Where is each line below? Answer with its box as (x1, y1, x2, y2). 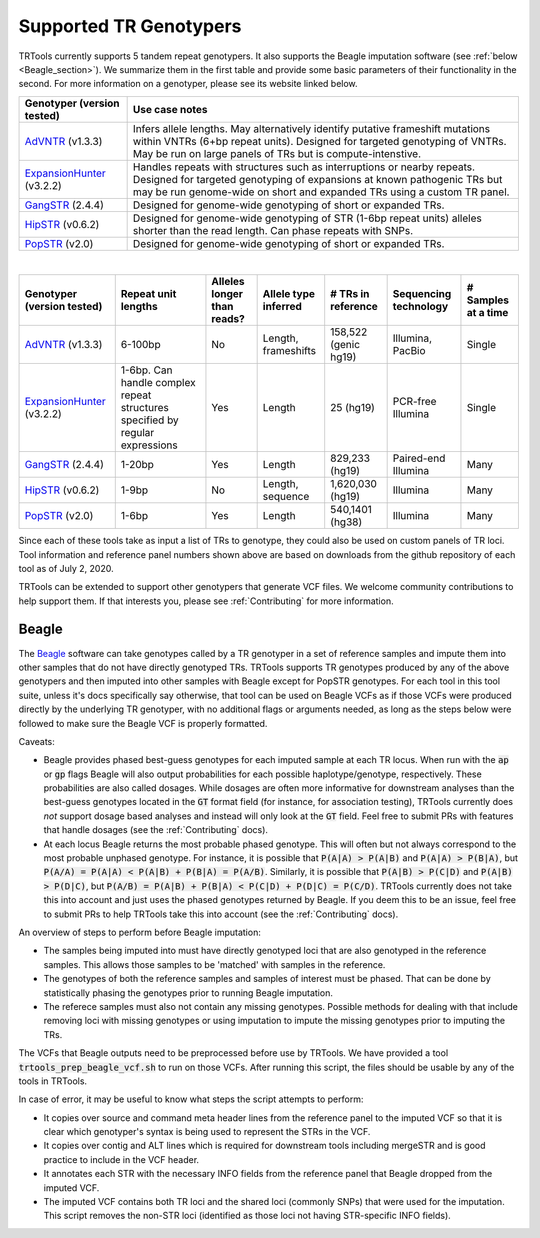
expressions (120, 438, 179, 452)
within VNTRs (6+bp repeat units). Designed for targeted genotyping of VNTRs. (132, 134, 507, 148)
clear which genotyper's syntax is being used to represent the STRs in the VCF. (43, 1126, 371, 1138)
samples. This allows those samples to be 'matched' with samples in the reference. (43, 958, 386, 970)
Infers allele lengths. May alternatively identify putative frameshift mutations (132, 121, 490, 135)
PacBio (392, 344, 426, 358)
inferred (262, 300, 302, 314)
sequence (262, 490, 310, 504)
